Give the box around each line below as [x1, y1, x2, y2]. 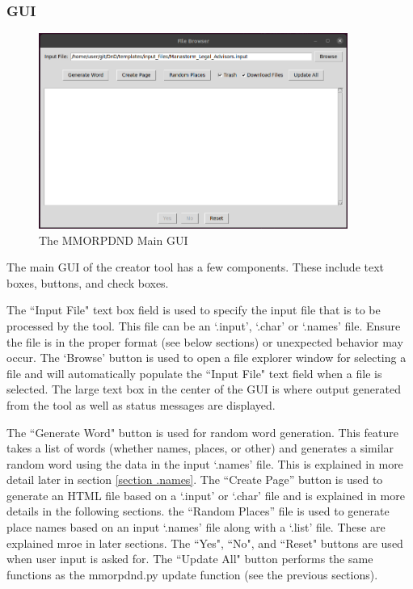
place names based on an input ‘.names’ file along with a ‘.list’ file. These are [6, 519, 386, 536]
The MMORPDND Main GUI [39, 231, 188, 248]
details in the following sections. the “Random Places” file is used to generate [6, 503, 390, 520]
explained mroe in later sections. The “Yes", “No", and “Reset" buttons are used [6, 534, 403, 551]
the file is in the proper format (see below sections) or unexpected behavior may [6, 333, 403, 350]
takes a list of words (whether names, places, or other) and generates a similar [6, 440, 394, 456]
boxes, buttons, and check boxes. [6, 274, 169, 291]
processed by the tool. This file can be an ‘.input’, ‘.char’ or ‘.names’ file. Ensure [6, 317, 401, 334]
